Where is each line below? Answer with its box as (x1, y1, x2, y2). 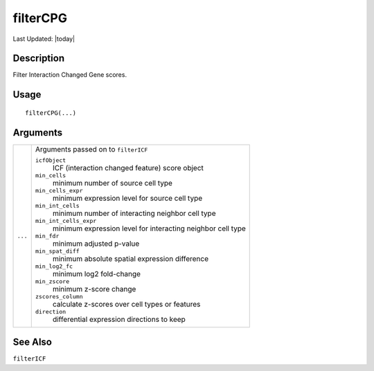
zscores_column (35, 293, 83, 300)
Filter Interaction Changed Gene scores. (12, 71, 127, 79)
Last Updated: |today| (12, 35, 75, 43)
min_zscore (35, 278, 69, 285)
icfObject (35, 156, 66, 164)
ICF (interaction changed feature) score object (52, 163, 204, 172)
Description (12, 53, 65, 64)
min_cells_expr (35, 187, 83, 194)
